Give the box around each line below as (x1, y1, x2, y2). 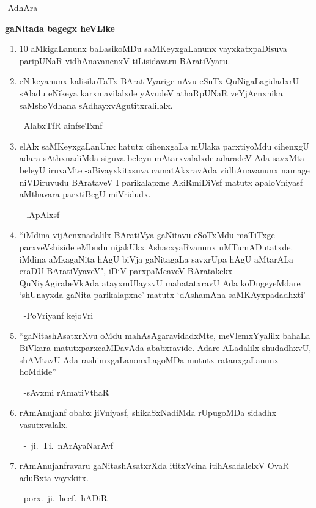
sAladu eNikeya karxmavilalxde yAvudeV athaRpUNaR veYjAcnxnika (19, 86, 283, 99)
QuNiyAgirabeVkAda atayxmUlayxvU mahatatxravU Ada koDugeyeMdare (19, 276, 301, 289)
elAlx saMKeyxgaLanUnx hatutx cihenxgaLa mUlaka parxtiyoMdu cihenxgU (19, 139, 309, 152)
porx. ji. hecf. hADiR (23, 492, 108, 504)
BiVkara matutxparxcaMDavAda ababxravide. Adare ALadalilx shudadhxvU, (19, 341, 312, 354)
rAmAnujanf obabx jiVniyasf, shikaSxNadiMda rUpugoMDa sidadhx (19, 406, 277, 419)
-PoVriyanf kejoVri (23, 308, 94, 321)
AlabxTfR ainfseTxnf (23, 119, 103, 132)
